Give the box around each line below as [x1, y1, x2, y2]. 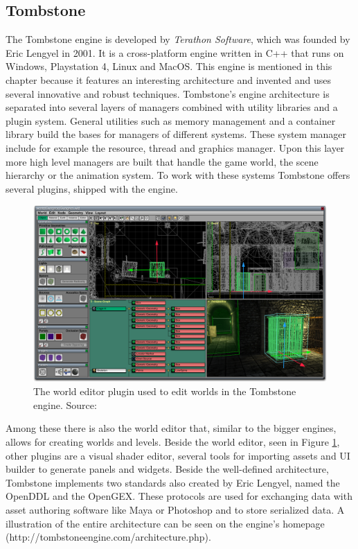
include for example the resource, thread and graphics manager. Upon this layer [6, 140, 345, 155]
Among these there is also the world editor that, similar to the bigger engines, [6, 421, 337, 435]
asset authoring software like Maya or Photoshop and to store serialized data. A [6, 502, 345, 516]
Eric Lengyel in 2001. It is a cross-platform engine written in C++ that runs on [6, 45, 344, 60]
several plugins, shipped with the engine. [6, 181, 178, 195]
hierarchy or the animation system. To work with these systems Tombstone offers [6, 168, 350, 182]
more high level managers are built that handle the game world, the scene [6, 154, 319, 168]
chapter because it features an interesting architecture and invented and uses [6, 72, 331, 87]
